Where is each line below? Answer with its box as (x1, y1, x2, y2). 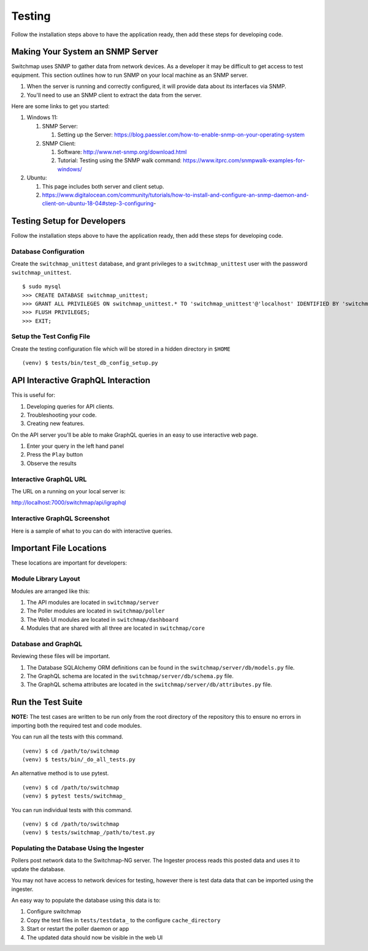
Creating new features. (26, 420, 85, 427)
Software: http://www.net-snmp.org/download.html (57, 148, 187, 155)
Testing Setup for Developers (11, 216, 126, 227)
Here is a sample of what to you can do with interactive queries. (11, 527, 173, 534)
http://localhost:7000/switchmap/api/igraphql (11, 499, 126, 506)
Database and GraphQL (11, 640, 83, 648)
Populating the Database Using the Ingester (11, 844, 144, 853)
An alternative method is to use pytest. (11, 770, 109, 777)
